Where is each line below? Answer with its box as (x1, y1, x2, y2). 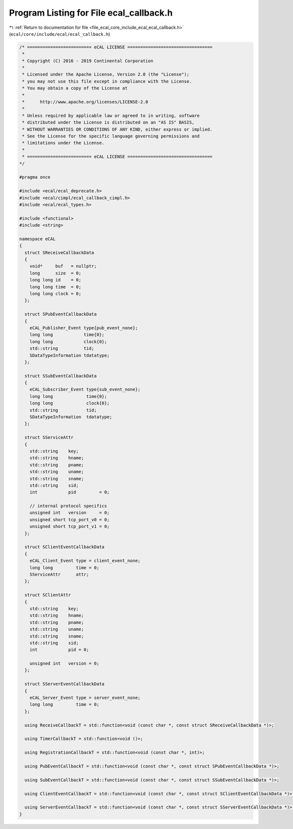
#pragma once (19, 174, 51, 180)
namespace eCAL (19, 236, 56, 242)
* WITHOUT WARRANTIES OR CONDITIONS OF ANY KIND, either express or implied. (22, 126, 212, 132)
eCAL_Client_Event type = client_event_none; (29, 558, 141, 564)
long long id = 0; (29, 277, 82, 283)
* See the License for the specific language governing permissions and (22, 134, 200, 139)
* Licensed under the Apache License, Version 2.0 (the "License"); (22, 71, 189, 77)
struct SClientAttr (24, 592, 71, 598)
